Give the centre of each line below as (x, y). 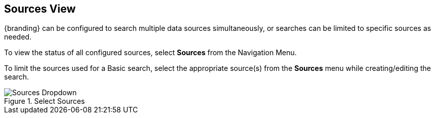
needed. (18, 37)
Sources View (40, 9)
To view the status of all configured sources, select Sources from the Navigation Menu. (150, 53)
